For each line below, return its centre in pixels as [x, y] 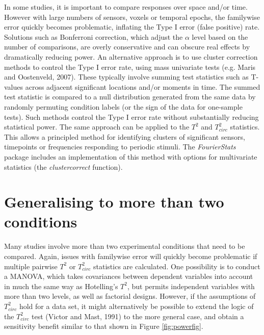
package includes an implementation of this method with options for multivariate [131, 156]
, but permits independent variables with [191, 286]
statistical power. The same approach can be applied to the [97, 127]
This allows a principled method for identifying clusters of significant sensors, [125, 136]
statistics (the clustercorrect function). [63, 166]
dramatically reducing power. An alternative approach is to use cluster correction [131, 56]
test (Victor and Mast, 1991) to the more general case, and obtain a [138, 316]
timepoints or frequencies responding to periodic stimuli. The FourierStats [120, 147]
